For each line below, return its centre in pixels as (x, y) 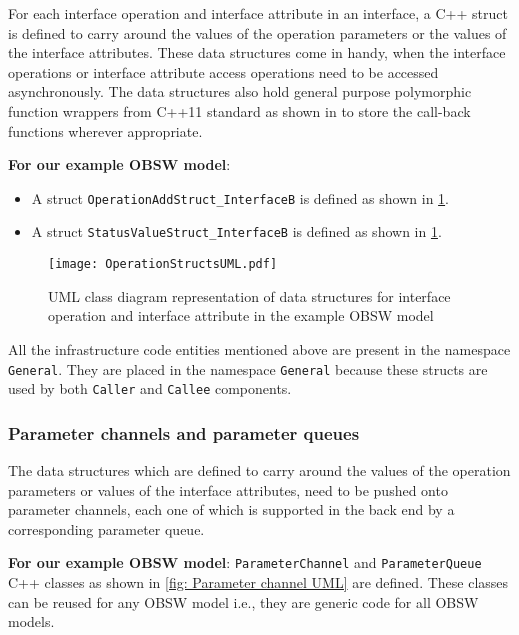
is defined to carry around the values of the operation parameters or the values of (257, 32)
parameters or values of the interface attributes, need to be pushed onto (228, 489)
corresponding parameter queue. (106, 528)
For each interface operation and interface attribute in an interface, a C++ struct (258, 13)
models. (31, 621)
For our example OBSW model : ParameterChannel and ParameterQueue (245, 562)
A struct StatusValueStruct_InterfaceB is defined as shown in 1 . (236, 231)
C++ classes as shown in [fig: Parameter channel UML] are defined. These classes (258, 582)
